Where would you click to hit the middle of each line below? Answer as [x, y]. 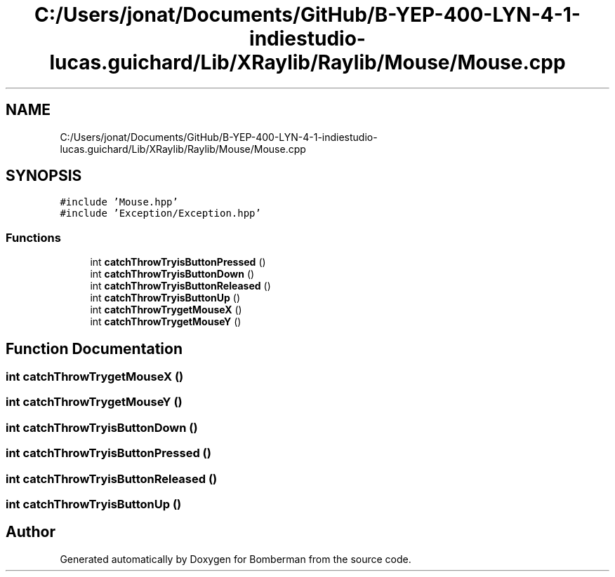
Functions [33, 237]
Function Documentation [94, 348]
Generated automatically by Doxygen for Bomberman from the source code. [236, 559]
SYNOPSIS [44, 176]
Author [31, 532]
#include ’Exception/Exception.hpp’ [160, 213]
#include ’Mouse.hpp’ [119, 202]
